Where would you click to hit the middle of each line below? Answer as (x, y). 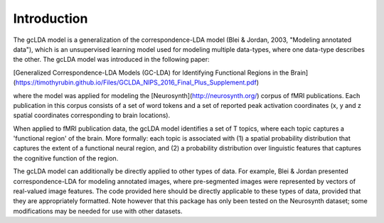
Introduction (50, 18)
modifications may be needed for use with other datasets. (98, 211)
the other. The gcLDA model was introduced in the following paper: (111, 60)
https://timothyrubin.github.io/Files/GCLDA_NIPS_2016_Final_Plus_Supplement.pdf (136, 82)
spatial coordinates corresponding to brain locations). (92, 115)
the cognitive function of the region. (66, 158)
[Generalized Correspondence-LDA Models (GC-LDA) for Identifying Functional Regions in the (151, 72)
